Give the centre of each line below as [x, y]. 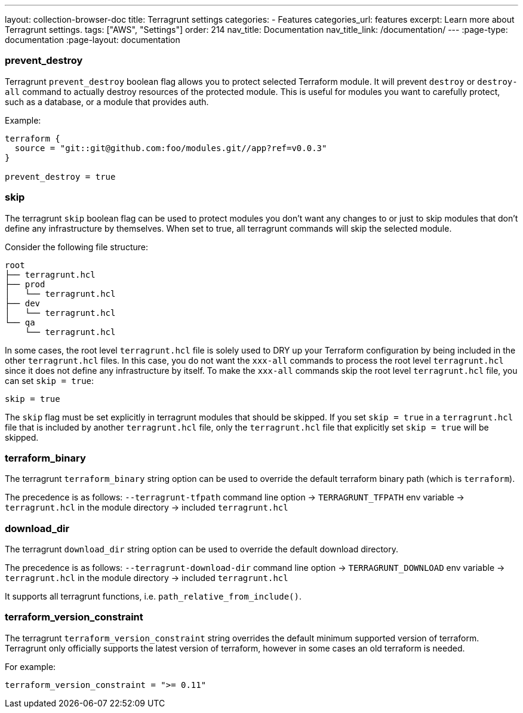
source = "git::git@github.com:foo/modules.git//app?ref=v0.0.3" [171, 148]
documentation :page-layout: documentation [93, 40]
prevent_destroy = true [60, 176]
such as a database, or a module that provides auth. [107, 102]
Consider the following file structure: [76, 247]
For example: [30, 666]
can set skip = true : [50, 380]
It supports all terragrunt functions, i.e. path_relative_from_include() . [153, 596]
